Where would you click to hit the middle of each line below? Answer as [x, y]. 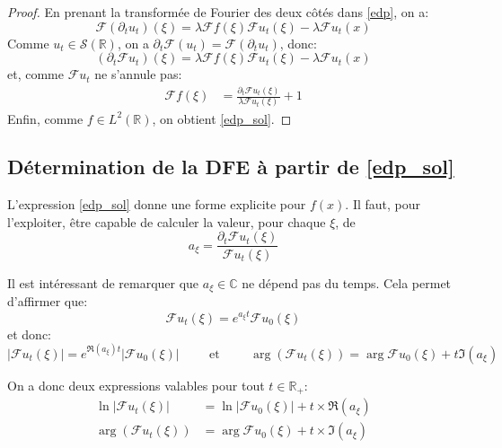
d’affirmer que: [48, 301]
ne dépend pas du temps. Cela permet [347, 282]
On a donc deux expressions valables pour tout [136, 385]
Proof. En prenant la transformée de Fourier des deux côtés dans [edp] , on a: [218, 12]
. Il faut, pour [383, 204]
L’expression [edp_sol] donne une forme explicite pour [157, 204]
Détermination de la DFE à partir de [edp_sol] [231, 167]
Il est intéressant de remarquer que [103, 282]
